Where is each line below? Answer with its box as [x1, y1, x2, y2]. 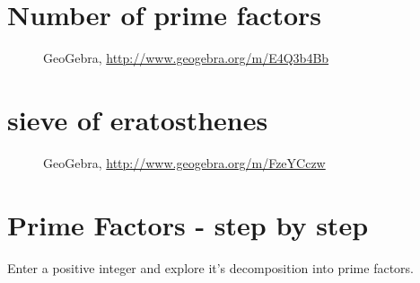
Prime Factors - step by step [7, 206, 369, 243]
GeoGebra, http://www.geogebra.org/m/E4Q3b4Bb [43, 49, 329, 67]
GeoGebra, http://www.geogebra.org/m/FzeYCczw [43, 153, 326, 172]
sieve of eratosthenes [7, 101, 268, 137]
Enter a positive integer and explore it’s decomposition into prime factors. [7, 258, 414, 277]
